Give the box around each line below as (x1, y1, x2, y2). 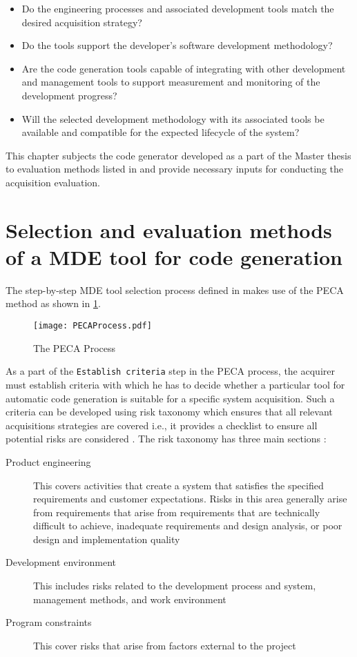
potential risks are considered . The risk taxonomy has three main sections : (6, 431, 327, 446)
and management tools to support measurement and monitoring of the (21, 75, 320, 89)
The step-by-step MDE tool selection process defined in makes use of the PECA (6, 282, 344, 297)
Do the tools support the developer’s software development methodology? (21, 38, 333, 52)
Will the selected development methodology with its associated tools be (21, 111, 325, 126)
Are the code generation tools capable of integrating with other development (21, 61, 346, 75)
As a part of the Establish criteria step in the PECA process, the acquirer (6, 364, 335, 378)
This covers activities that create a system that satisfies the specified (33, 478, 324, 492)
